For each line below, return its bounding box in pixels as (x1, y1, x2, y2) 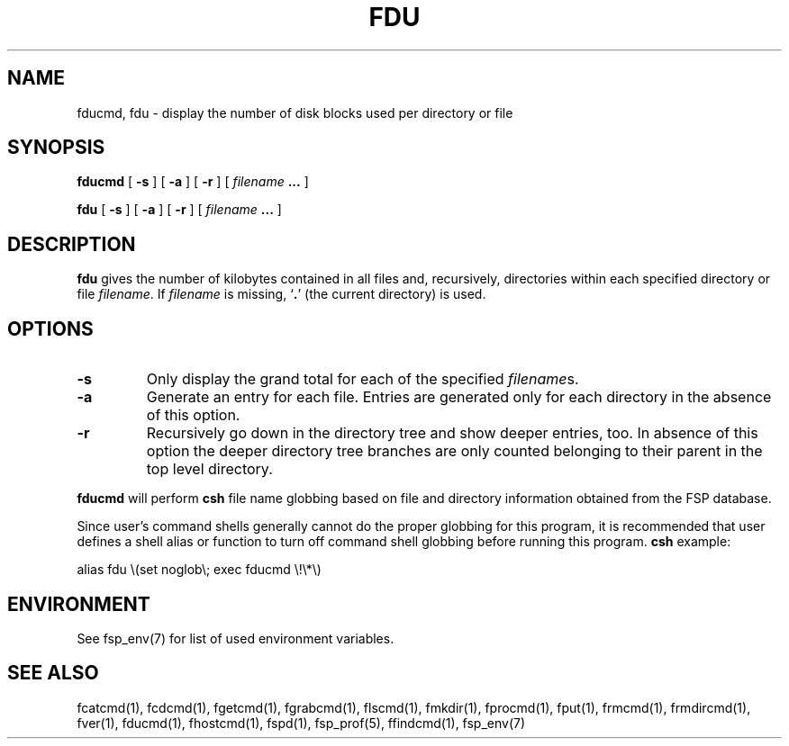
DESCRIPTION (7, 232, 136, 256)
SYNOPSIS (7, 136, 105, 159)
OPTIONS (7, 317, 94, 340)
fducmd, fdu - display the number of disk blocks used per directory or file (77, 104, 513, 121)
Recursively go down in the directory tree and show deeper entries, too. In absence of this (146, 424, 758, 443)
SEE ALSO (7, 661, 99, 685)
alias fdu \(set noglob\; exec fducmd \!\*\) (77, 562, 322, 578)
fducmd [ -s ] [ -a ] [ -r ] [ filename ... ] (77, 174, 309, 190)
